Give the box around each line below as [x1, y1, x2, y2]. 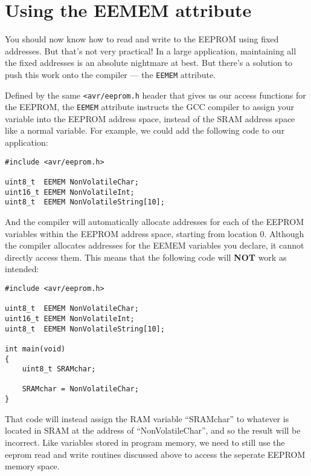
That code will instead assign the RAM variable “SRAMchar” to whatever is [5, 412, 289, 425]
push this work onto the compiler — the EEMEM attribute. [5, 68, 216, 80]
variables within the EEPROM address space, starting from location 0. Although [5, 227, 304, 240]
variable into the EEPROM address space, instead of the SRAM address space [5, 112, 295, 125]
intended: [5, 262, 39, 275]
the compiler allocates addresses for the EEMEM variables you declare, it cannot [5, 239, 304, 252]
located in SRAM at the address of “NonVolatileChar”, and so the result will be [5, 424, 301, 437]
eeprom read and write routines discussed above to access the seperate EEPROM [5, 448, 306, 460]
